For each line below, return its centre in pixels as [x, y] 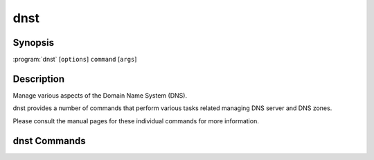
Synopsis [34, 43]
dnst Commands [49, 141]
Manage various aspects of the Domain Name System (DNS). [100, 95]
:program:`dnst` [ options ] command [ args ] [75, 60]
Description [39, 79]
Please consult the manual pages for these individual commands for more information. [136, 121]
